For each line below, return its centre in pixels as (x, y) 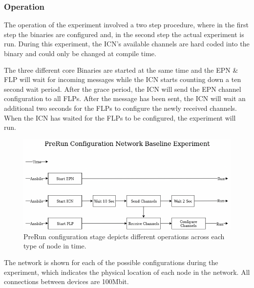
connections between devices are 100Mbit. (66, 281)
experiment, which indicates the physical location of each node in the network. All (127, 272)
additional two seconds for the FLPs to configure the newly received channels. (120, 108)
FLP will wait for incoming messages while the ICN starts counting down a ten (123, 79)
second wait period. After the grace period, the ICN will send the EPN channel (123, 89)
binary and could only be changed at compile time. (80, 53)
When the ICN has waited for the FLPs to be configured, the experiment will (120, 117)
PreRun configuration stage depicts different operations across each (124, 236)
